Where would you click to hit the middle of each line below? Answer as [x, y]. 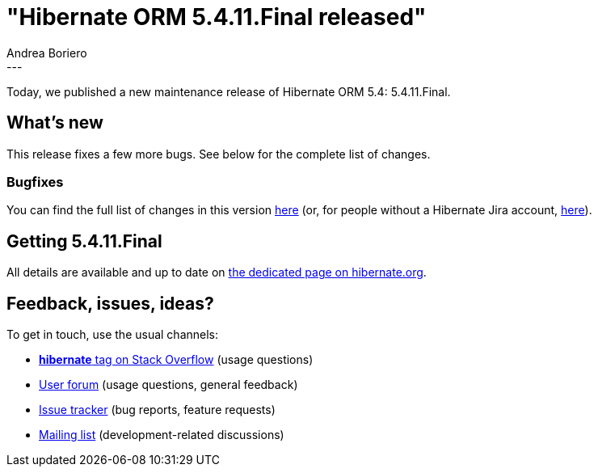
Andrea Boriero [47, 53]
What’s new [55, 123]
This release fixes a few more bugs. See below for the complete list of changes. [219, 154]
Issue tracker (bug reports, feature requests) [157, 410]
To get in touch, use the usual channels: [113, 335]
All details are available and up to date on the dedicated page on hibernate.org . [217, 272]
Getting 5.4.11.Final [84, 241]
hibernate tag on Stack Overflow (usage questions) [176, 360]
